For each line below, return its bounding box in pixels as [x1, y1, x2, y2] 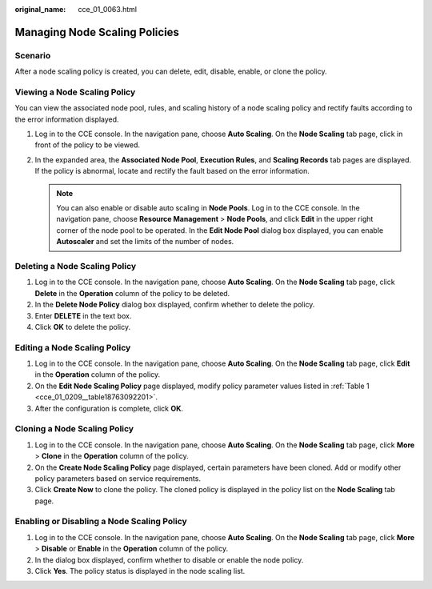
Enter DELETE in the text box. [34, 311, 132, 320]
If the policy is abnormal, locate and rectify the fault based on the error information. [34, 166, 310, 176]
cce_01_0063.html [78, 5, 138, 14]
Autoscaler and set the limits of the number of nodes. [56, 237, 234, 246]
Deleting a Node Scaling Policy [14, 260, 137, 271]
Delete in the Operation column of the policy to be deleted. [34, 288, 230, 298]
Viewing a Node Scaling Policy [14, 86, 136, 98]
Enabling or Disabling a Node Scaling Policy [14, 516, 187, 527]
